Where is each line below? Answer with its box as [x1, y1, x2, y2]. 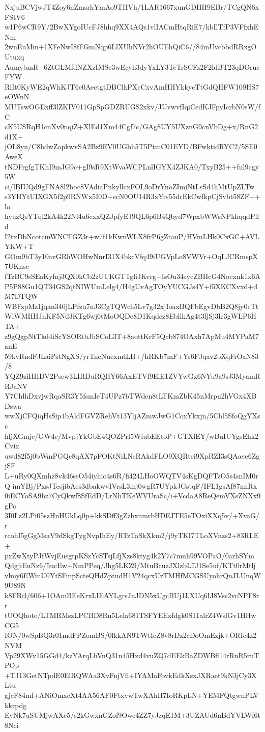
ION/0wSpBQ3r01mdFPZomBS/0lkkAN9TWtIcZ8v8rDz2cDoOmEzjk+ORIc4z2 [5, 630, 257, 640]
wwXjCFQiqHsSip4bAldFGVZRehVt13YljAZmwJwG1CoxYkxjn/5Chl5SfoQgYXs [5, 410, 260, 421]
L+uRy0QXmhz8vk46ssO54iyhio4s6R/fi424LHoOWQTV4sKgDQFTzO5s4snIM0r [5, 470, 258, 481]
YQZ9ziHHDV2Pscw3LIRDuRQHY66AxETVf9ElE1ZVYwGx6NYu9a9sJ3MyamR [5, 370, 260, 381]
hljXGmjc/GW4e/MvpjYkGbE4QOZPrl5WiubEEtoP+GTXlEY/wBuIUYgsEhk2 [5, 430, 259, 441]
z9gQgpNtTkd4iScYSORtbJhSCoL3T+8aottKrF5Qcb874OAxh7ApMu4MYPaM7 [5, 330, 259, 341]
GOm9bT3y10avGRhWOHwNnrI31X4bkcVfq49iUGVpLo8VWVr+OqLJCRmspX [5, 250, 258, 261]
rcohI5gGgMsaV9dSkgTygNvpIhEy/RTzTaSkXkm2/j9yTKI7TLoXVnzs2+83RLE [5, 530, 259, 541]
